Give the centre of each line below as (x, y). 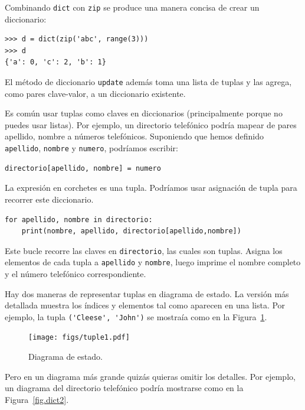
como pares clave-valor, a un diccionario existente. (95, 93)
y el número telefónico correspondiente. (76, 274)
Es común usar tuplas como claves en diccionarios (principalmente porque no (144, 113)
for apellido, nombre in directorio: (79, 219)
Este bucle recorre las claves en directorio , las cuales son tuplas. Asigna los (144, 250)
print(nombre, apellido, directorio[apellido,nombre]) (131, 231)
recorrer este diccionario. (49, 199)
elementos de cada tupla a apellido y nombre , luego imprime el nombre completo (153, 262)
